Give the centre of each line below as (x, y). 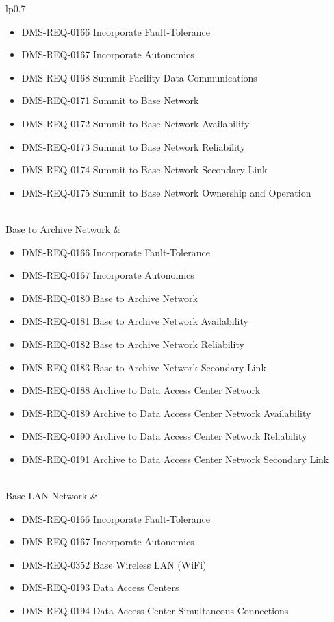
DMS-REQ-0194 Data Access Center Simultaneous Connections (155, 611)
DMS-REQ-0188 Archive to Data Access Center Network (141, 390)
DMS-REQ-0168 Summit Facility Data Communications (139, 77)
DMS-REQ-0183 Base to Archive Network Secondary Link (144, 367)
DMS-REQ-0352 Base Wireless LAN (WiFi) (114, 564)
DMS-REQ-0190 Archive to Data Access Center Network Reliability (164, 436)
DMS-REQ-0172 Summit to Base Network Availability (136, 123)
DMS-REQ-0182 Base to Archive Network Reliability (133, 344)
